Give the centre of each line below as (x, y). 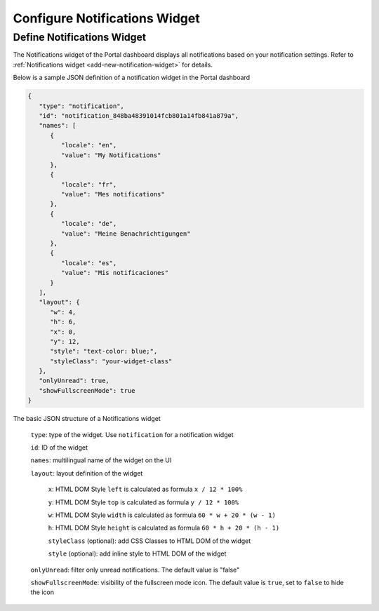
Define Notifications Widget (80, 37)
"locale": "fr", (89, 184)
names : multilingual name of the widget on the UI (101, 460)
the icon (42, 592)
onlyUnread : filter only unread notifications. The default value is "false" (135, 570)
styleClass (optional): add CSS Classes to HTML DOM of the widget (149, 541)
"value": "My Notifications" (111, 155)
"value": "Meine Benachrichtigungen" (126, 234)
